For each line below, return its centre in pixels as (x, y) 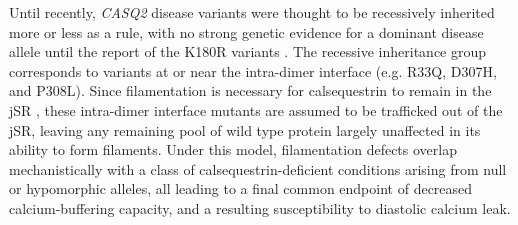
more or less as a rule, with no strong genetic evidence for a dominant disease (246, 31)
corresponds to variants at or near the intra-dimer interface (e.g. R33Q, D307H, (253, 70)
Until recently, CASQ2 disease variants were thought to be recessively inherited (252, 12)
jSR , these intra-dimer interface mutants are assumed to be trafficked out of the (256, 109)
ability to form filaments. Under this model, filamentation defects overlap (233, 149)
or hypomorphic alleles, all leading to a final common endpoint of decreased (241, 188)
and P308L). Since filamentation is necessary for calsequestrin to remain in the (250, 90)
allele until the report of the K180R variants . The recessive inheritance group (248, 51)
